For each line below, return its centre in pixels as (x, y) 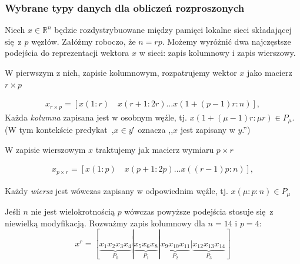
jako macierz (269, 72)
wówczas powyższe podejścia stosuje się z (199, 211)
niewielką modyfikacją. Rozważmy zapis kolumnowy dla (105, 223)
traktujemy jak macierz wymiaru (155, 149)
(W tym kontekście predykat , (59, 130)
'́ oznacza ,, (153, 130)
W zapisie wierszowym (45, 149)
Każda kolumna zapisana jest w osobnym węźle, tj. (96, 117)
